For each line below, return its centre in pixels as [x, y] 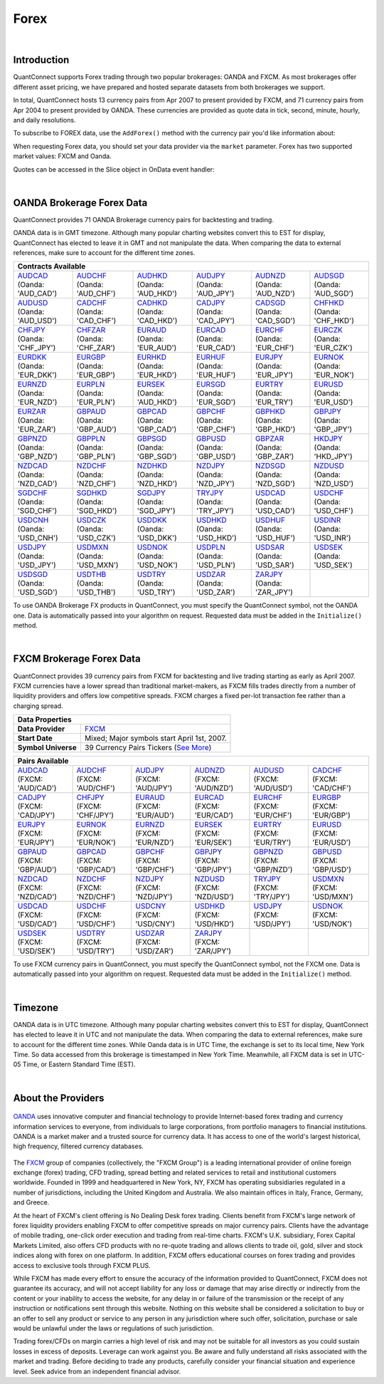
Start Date [35, 739]
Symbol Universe [47, 748]
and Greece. [31, 1202]
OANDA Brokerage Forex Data [80, 203]
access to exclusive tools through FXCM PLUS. [82, 1265]
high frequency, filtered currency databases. [78, 1146]
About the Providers [59, 1098]
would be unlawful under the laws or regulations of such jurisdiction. [113, 1328]
